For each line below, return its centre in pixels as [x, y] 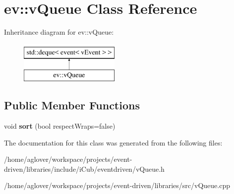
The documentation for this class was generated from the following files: [113, 142]
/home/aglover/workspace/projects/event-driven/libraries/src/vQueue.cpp [117, 185]
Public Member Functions [72, 105]
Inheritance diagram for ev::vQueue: [59, 32]
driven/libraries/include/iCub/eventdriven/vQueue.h [84, 169]
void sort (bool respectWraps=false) [60, 126]
